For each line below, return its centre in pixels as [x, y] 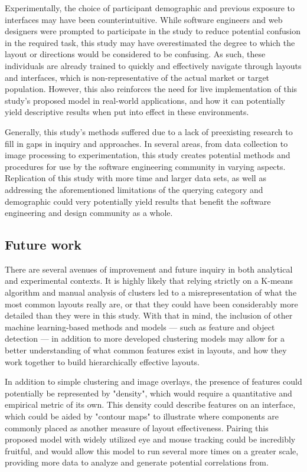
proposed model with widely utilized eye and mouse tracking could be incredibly [150, 439]
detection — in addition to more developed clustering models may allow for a [145, 338]
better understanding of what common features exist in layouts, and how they [146, 350]
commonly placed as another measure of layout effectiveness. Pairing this [137, 427]
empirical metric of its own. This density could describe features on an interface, [150, 404]
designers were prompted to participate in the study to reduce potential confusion [153, 31]
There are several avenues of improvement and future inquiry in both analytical [149, 269]
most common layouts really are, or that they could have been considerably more [151, 304]
